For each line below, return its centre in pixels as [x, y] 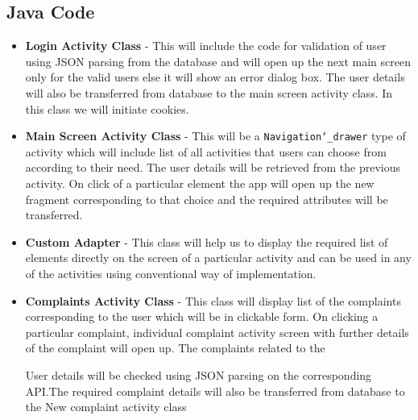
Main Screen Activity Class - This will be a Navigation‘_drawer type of [215, 136]
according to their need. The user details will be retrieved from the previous [213, 167]
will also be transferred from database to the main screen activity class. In [209, 92]
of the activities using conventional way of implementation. [171, 273]
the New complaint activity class [106, 407]
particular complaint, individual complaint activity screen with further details [217, 332]
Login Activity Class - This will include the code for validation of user [206, 46]
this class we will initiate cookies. [107, 108]
